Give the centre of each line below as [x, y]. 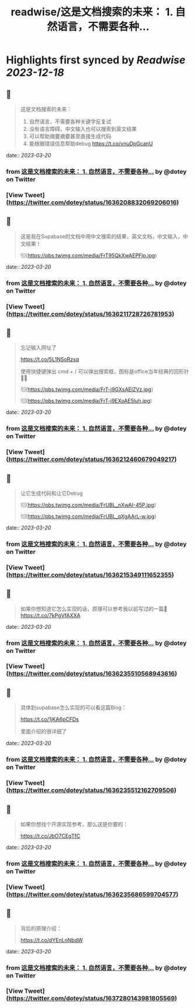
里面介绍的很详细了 [44, 731]
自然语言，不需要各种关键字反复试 [70, 122]
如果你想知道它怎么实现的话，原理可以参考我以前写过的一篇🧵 [94, 609]
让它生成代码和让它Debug [51, 493]
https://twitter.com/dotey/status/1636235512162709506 [91, 790]
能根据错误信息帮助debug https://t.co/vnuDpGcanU [91, 144]
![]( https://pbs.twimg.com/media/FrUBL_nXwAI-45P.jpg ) [88, 505]
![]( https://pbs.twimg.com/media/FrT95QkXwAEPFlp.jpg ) [89, 255]
